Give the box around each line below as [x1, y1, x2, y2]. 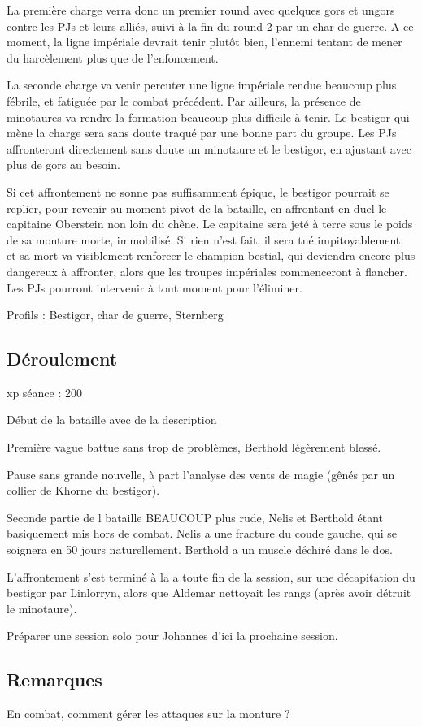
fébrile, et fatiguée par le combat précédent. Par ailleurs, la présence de [7, 92, 361, 109]
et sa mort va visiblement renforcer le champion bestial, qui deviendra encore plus [7, 247, 415, 264]
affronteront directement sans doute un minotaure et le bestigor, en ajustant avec [7, 140, 411, 157]
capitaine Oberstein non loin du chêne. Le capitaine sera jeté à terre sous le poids [7, 215, 413, 232]
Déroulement [7, 346, 118, 371]
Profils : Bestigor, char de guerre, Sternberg [7, 306, 224, 323]
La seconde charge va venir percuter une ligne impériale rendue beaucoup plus [7, 76, 397, 93]
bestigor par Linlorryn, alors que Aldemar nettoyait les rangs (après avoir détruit [7, 584, 411, 601]
